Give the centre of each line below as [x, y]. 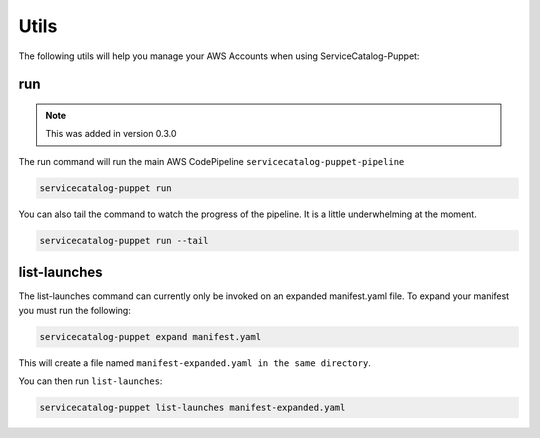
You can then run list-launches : [90, 381]
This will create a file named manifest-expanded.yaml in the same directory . [195, 362]
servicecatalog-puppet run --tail [124, 240]
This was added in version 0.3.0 [111, 134]
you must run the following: [75, 310]
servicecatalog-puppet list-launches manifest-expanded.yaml [192, 407]
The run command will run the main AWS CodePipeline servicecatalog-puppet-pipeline [211, 161]
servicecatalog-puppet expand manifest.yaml [150, 336]
